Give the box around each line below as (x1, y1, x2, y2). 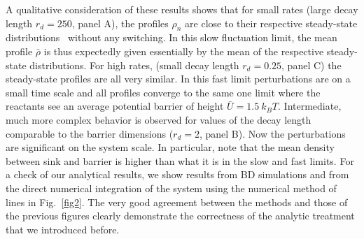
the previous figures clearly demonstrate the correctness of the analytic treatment (6, 208, 355, 223)
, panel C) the (281, 57, 342, 72)
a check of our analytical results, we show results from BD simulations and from (6, 167, 349, 182)
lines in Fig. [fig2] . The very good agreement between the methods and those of (6, 194, 348, 209)
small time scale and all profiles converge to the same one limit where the (6, 85, 321, 99)
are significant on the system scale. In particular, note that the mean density (6, 140, 335, 154)
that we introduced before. (6, 222, 120, 236)
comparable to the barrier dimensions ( (6, 126, 174, 140)
